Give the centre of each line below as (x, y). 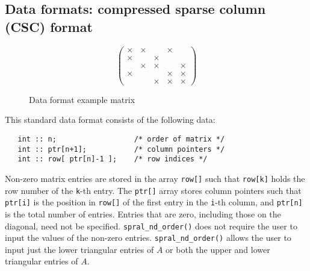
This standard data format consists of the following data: (110, 120)
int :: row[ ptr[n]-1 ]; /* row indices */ (113, 159)
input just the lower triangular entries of (79, 249)
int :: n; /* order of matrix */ (121, 139)
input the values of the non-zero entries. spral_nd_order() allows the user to (148, 238)
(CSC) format (49, 26)
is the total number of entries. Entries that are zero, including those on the (143, 213)
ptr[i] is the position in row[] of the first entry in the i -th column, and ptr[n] (154, 202)
